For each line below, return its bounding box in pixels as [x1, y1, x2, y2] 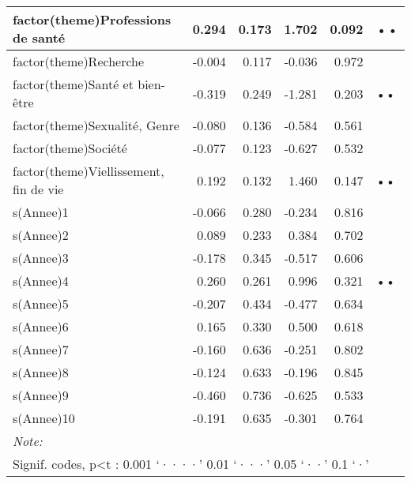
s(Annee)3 [13, 249, 69, 267]
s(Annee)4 [13, 271, 69, 290]
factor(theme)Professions [13, 10, 172, 28]
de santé [13, 28, 66, 47]
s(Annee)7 [13, 340, 69, 358]
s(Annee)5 [13, 294, 69, 313]
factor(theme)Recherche [13, 52, 145, 70]
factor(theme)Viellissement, [13, 162, 164, 180]
